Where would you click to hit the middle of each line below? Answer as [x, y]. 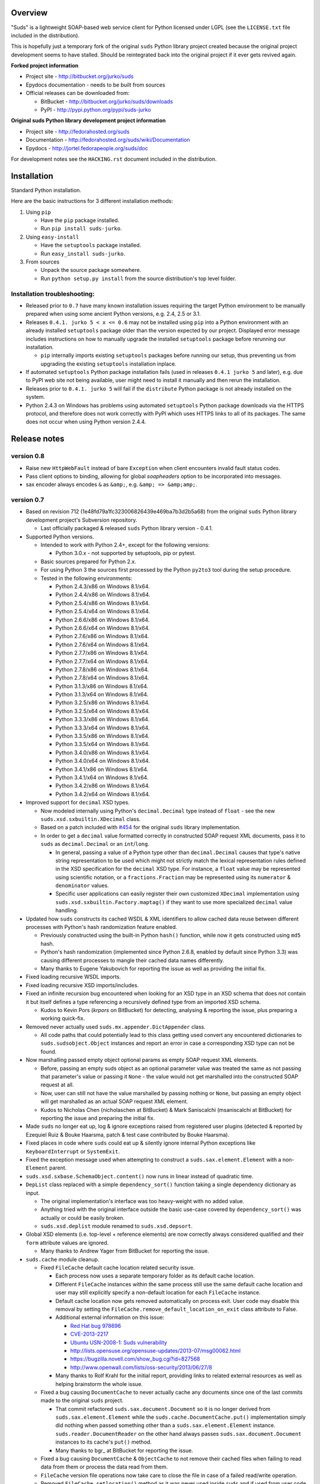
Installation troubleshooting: [53, 294]
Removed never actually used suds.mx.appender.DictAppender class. [116, 1026]
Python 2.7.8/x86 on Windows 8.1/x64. [102, 669]
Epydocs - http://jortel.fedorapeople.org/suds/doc [87, 148]
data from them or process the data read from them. [104, 1467]
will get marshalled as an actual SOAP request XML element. [114, 1102]
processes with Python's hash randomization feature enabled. [102, 927]
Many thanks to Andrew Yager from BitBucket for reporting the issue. [125, 1251]
